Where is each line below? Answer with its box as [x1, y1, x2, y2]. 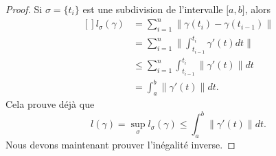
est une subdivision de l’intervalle [82, 2, 223, 16]
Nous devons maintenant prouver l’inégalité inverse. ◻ [5, 137, 235, 152]
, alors [244, 2, 271, 16]
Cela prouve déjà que [5, 97, 95, 111]
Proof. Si [5, 2, 43, 16]
